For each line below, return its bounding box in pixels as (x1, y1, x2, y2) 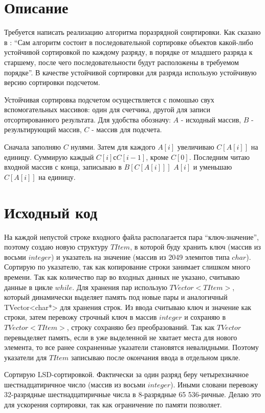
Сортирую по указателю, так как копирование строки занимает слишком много (4, 261, 250, 272)
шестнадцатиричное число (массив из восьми (4, 379, 146, 389)
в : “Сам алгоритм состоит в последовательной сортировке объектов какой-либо (4, 36, 253, 47)
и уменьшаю (193, 161, 232, 172)
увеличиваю (177, 141, 214, 152)
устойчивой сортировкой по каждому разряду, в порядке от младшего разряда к (4, 47, 253, 57)
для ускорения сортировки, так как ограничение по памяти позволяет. (4, 399, 222, 410)
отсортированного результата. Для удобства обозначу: (4, 114, 171, 125)
